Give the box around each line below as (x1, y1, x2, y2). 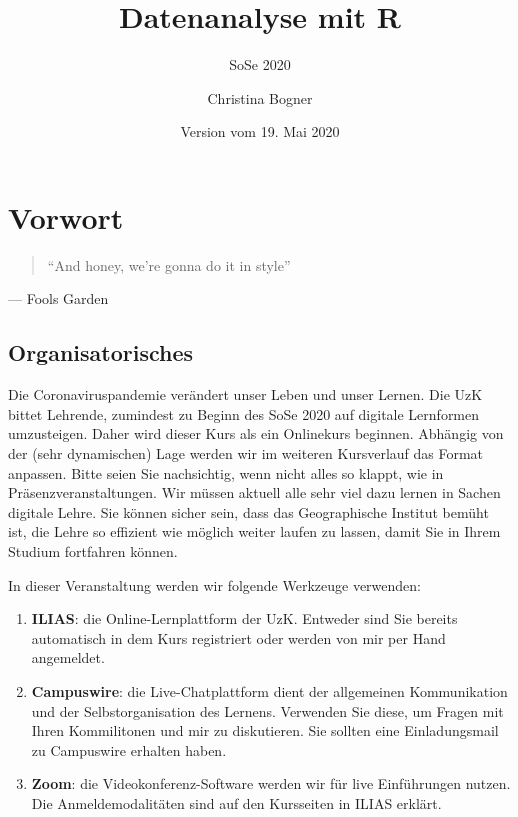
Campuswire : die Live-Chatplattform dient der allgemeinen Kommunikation (31, 680, 508, 701)
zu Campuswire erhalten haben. (31, 739, 227, 760)
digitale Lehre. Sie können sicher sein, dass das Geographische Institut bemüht (8, 501, 489, 522)
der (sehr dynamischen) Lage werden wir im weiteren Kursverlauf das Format (8, 443, 484, 464)
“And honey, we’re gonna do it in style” (47, 254, 291, 275)
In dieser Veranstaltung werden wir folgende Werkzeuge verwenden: (8, 574, 421, 595)
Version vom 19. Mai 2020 (180, 121, 340, 142)
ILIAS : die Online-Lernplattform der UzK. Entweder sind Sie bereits (31, 608, 458, 629)
